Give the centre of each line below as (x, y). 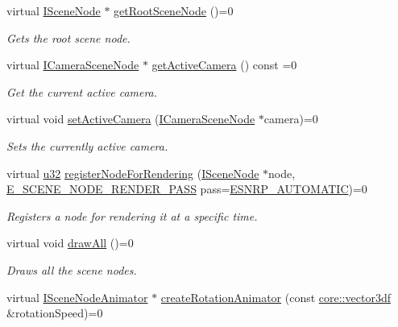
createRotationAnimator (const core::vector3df (276, 297)
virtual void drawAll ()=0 (70, 243)
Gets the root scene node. (68, 37)
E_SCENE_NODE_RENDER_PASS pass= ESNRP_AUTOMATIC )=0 (187, 189)
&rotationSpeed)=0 (55, 313)
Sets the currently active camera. (87, 145)
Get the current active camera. (82, 91)
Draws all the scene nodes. (72, 269)
